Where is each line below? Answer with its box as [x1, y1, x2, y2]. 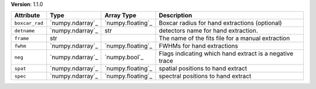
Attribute [14, 12, 40, 20]
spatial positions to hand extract [159, 65, 248, 73]
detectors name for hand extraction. [159, 27, 259, 35]
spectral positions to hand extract [159, 72, 252, 80]
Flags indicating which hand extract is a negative [159, 49, 294, 58]
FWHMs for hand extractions [159, 42, 238, 50]
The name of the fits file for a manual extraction [159, 34, 290, 42]
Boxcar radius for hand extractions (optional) [159, 19, 282, 27]
